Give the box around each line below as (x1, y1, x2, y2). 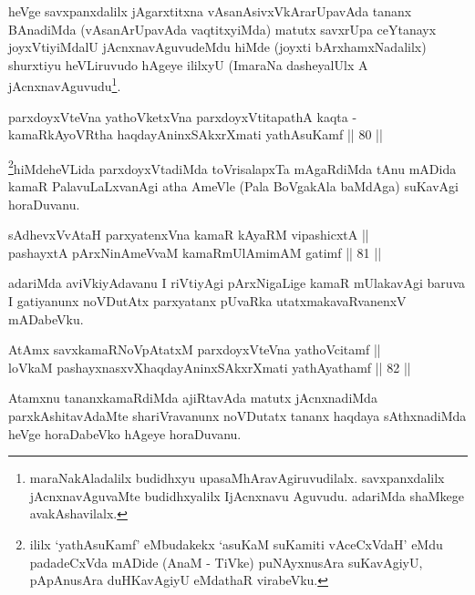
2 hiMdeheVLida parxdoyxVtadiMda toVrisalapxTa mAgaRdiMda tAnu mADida (8, 156, 457, 178)
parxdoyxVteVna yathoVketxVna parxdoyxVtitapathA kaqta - (8, 107, 357, 126)
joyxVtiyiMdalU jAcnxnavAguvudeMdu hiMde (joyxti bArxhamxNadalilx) (8, 37, 427, 56)
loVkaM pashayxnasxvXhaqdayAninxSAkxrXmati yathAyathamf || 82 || (8, 357, 411, 376)
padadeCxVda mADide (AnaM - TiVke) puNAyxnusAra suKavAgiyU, (29, 552, 423, 571)
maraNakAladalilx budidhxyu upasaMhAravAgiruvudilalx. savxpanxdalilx (29, 468, 445, 487)
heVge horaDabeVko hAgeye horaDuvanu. (8, 424, 242, 443)
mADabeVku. (8, 309, 84, 328)
